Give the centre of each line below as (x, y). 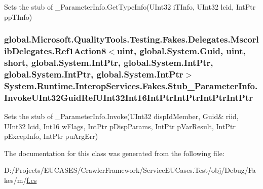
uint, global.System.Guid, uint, (181, 51)
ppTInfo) (18, 16)
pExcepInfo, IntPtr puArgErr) (51, 136)
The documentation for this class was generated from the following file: (114, 153)
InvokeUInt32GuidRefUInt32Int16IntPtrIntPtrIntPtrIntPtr (129, 97)
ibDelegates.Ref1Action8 (55, 51)
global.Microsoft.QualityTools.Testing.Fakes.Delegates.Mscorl (131, 39)
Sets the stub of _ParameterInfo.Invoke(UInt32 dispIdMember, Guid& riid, (121, 116)
